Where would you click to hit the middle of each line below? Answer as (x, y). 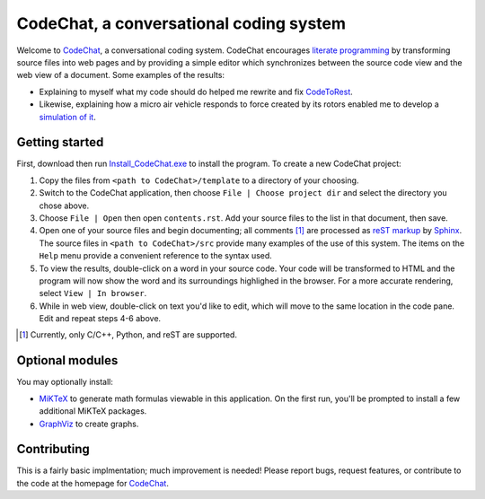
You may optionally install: (65, 382)
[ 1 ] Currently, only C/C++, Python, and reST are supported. (128, 335)
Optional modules (67, 360)
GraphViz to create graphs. (89, 424)
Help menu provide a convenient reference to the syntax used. (156, 256)
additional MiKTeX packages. (93, 411)
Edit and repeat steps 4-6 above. (100, 319)
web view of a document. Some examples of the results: (120, 75)
